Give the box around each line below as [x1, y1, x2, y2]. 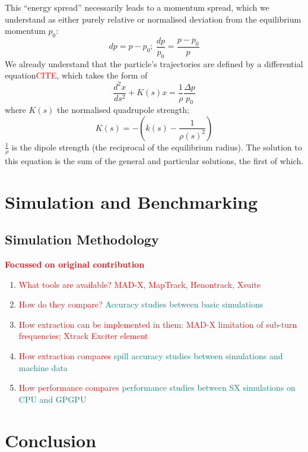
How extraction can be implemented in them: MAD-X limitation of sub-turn [18, 318, 297, 330]
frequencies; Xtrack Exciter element [18, 329, 148, 342]
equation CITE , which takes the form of [5, 69, 148, 81]
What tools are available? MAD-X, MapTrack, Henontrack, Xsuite [18, 278, 261, 290]
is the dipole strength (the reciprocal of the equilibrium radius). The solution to [11, 140, 302, 153]
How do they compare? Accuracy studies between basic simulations [18, 298, 263, 310]
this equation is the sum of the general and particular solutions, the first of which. [5, 154, 304, 167]
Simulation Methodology [5, 230, 159, 249]
